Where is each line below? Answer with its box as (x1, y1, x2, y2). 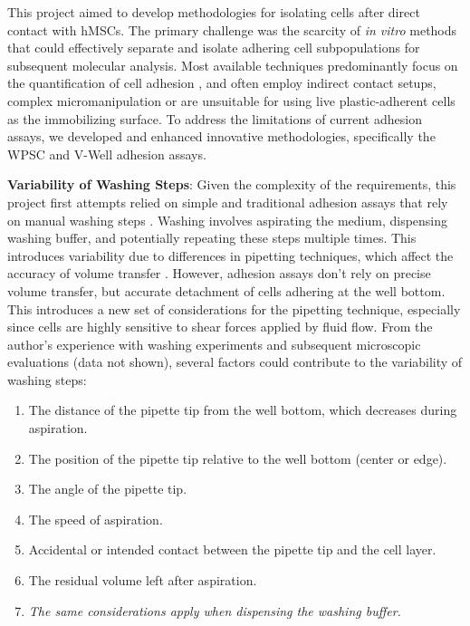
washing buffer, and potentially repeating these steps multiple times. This (7, 228, 417, 247)
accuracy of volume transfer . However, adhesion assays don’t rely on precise (7, 264, 431, 283)
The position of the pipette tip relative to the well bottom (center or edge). (28, 448, 447, 467)
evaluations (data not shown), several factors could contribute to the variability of (7, 352, 463, 371)
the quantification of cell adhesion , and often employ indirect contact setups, (7, 73, 436, 92)
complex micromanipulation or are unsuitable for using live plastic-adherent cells (7, 91, 456, 110)
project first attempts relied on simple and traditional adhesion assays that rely (7, 192, 448, 211)
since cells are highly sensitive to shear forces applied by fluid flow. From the (7, 317, 433, 336)
